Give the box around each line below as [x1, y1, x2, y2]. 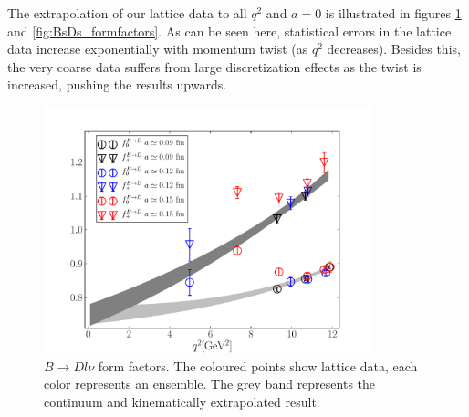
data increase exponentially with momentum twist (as [7, 39, 308, 58]
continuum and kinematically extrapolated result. [44, 392, 320, 412]
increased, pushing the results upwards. [7, 75, 227, 94]
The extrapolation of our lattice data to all [7, 4, 247, 22]
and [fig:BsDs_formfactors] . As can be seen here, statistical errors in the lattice [7, 21, 452, 40]
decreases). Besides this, [327, 39, 461, 58]
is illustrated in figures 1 [325, 4, 462, 22]
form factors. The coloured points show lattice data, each [98, 356, 418, 375]
